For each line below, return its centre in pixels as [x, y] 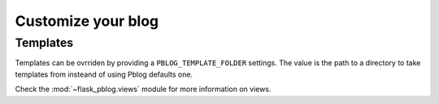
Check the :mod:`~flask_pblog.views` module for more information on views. [143, 89]
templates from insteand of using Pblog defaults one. [104, 74]
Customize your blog [87, 21]
